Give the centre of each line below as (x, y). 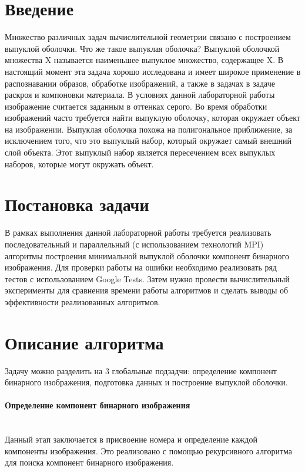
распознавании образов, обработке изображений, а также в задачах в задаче (140, 83)
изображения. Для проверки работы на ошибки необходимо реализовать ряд (141, 267)
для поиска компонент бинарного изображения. (89, 462)
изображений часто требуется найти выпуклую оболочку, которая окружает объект (152, 118)
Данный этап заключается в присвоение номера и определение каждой (131, 439)
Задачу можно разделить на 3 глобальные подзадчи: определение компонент (141, 370)
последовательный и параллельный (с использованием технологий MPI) (134, 244)
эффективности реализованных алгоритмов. (83, 301)
